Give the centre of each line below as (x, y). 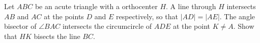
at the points (64, 16)
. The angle (237, 16)
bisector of (20, 26)
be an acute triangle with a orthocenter (96, 6)
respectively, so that (147, 16)
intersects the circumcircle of (107, 26)
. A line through (191, 6)
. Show (244, 26)
